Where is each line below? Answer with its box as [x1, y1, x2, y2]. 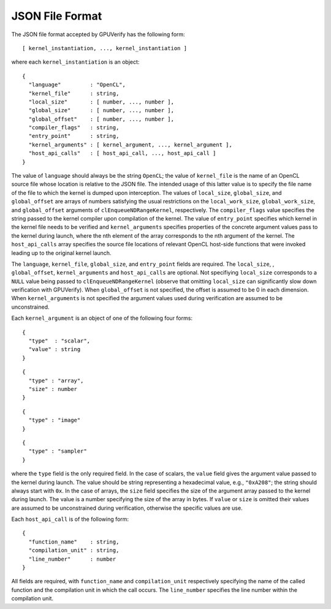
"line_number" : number [28, 555, 116, 562]
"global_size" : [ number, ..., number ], [28, 107, 175, 114]
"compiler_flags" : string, [28, 124, 120, 131]
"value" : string [28, 346, 81, 353]
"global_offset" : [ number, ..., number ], [28, 115, 175, 123]
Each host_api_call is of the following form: [11, 515, 129, 523]
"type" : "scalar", [28, 338, 91, 344]
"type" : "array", [28, 377, 84, 384]
